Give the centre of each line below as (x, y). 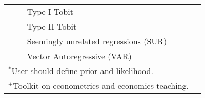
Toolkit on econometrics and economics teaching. (101, 85)
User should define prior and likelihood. (82, 71)
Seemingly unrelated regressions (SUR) (97, 41)
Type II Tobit (52, 26)
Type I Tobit (50, 11)
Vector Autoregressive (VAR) (79, 56)
